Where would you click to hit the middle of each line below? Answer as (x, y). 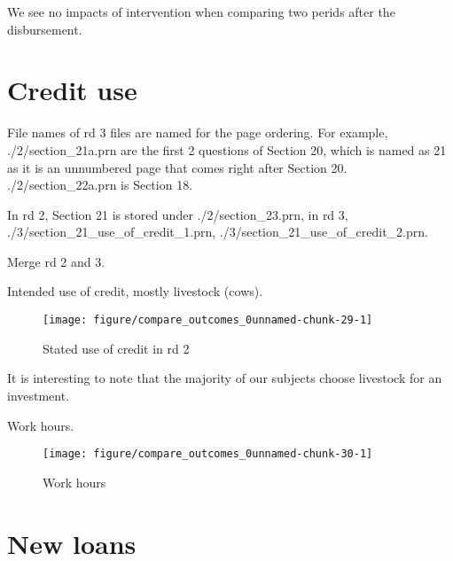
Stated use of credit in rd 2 (116, 348)
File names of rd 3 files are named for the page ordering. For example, (198, 132)
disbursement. (45, 29)
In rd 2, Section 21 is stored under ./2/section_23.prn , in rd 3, (178, 214)
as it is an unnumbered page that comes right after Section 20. (177, 167)
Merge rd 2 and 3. (56, 261)
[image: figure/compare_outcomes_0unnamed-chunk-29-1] (208, 320)
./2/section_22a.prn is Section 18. (100, 185)
